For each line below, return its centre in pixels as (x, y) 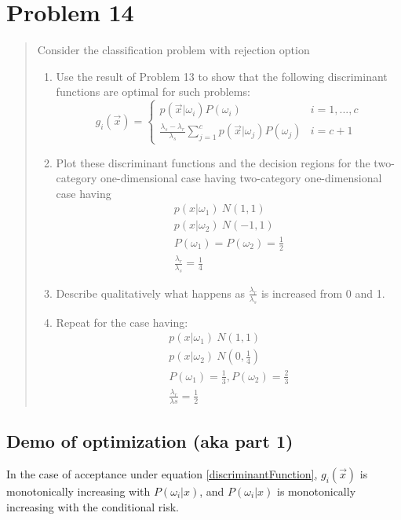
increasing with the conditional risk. (93, 506)
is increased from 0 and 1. (323, 293)
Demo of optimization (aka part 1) (150, 441)
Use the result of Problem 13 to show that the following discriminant (222, 76)
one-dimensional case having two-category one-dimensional (241, 178)
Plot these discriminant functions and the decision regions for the (213, 162)
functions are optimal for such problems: (153, 92)
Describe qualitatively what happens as (151, 293)
